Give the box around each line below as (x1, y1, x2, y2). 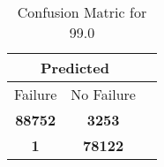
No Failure (71, 84, 136, 104)
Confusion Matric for (17, 2, 147, 22)
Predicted (41, 57, 109, 78)
